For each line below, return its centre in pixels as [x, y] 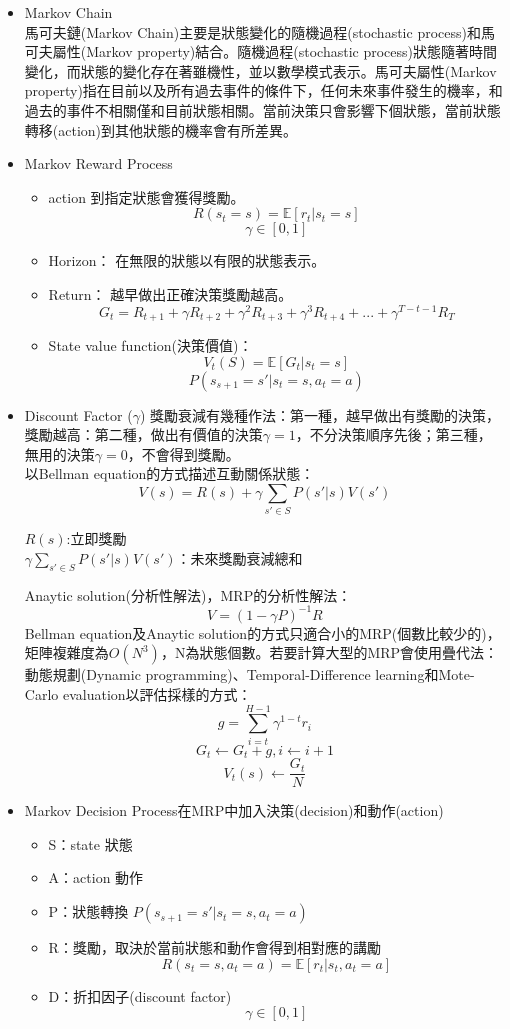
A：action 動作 [96, 877]
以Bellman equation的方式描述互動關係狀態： [169, 473]
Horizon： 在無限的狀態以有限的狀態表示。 [187, 260]
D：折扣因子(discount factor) [140, 995]
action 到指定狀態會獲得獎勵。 [146, 196]
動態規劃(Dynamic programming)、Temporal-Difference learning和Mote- [249, 674]
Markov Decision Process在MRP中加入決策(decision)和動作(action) [234, 810]
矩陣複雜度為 [66, 652]
